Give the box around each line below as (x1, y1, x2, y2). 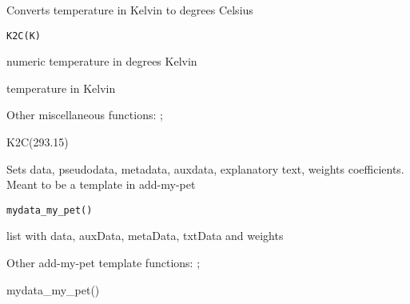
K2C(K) (6, 30, 41, 42)
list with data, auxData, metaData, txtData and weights (6, 227, 284, 244)
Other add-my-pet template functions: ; (6, 254, 201, 271)
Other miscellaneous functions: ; (6, 106, 163, 123)
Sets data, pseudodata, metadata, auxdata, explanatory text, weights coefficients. (6, 160, 404, 177)
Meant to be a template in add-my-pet (6, 176, 196, 193)
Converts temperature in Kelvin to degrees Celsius (6, 2, 253, 18)
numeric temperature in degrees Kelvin (6, 53, 197, 70)
